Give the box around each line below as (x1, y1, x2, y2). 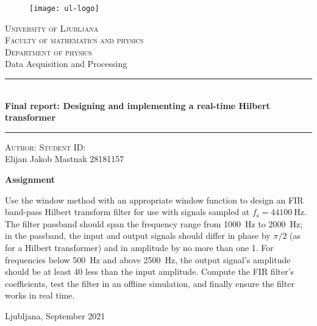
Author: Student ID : (5, 140, 86, 153)
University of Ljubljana (5, 21, 99, 34)
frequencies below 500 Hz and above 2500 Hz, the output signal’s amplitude (5, 253, 291, 266)
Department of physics (5, 45, 92, 58)
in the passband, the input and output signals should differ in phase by (5, 229, 271, 242)
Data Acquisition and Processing (5, 57, 127, 70)
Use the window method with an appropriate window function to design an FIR (5, 193, 304, 206)
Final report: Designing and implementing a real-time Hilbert (5, 99, 270, 112)
